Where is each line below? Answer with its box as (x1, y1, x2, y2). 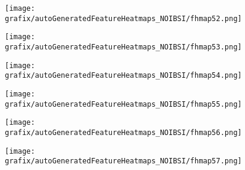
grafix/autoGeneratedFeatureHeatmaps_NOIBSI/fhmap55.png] (5, 99, 242, 109)
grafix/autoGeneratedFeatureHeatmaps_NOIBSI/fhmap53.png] (5, 42, 242, 51)
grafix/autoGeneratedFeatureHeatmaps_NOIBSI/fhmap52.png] (5, 14, 242, 23)
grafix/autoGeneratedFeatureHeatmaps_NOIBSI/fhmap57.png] (5, 157, 242, 166)
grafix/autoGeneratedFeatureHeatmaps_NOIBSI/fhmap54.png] (5, 71, 242, 80)
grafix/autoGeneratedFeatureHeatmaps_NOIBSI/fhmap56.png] (5, 128, 242, 137)
